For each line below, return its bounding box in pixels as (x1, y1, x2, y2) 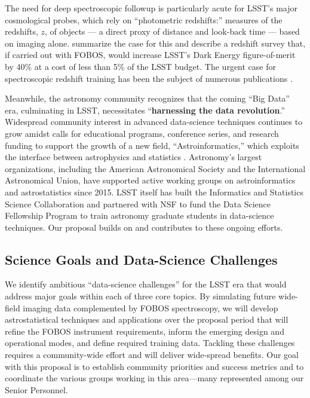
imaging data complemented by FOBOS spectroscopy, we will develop (23, 301, 278, 314)
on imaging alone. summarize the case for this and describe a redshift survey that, (5, 36, 306, 49)
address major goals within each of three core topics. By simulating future (5, 290, 276, 302)
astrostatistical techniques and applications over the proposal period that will (5, 313, 288, 326)
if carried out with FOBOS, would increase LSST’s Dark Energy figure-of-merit (5, 48, 296, 61)
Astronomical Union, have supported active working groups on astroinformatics (5, 174, 296, 186)
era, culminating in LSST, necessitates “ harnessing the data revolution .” (5, 103, 286, 116)
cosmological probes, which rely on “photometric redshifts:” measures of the (5, 13, 283, 26)
